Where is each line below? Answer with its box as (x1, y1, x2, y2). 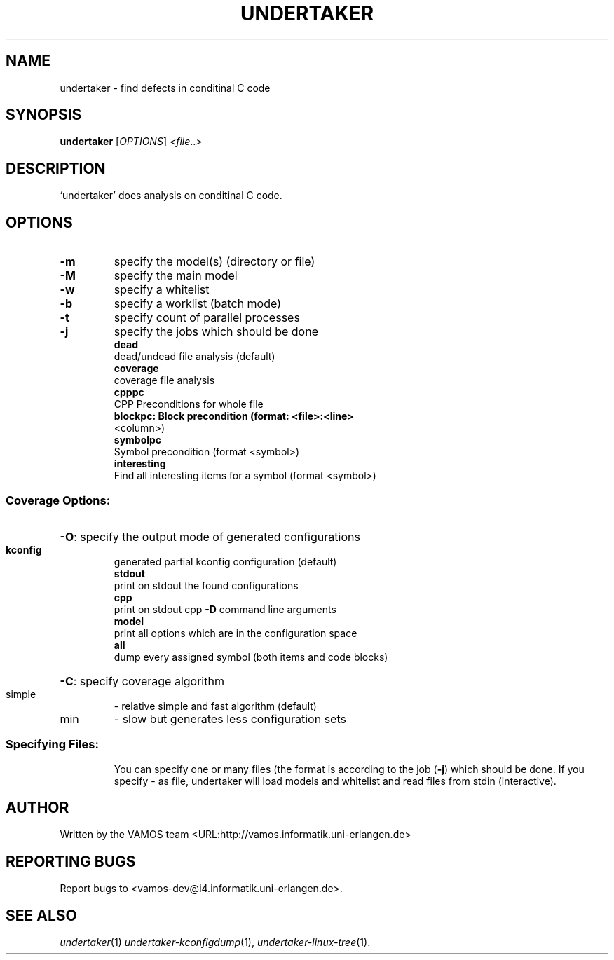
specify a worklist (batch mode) (114, 296, 281, 311)
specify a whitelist (114, 282, 210, 297)
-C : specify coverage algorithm (60, 673, 224, 688)
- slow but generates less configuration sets (114, 711, 346, 726)
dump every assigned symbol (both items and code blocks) (114, 650, 388, 663)
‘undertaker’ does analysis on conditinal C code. (60, 189, 282, 202)
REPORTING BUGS (6, 852, 136, 870)
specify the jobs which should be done (114, 324, 318, 339)
